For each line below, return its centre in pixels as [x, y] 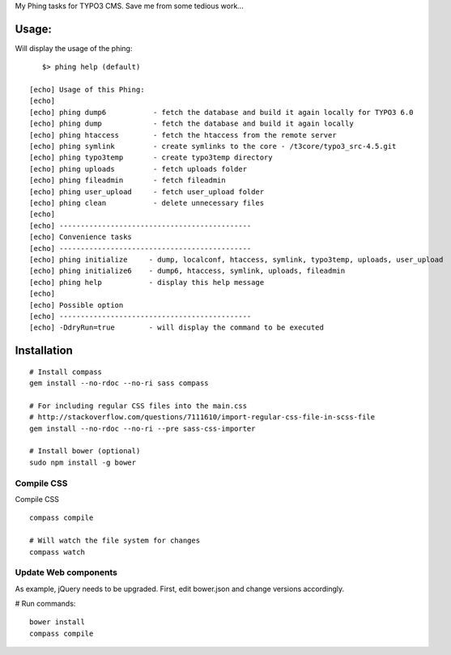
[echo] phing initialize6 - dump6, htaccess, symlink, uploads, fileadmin [187, 271]
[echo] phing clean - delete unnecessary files [147, 203]
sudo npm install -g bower [83, 462]
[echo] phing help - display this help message [147, 282]
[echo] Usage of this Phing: [87, 90]
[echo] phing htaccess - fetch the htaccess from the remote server [183, 135]
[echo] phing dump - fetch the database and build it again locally [191, 124]
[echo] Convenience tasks [81, 237]
